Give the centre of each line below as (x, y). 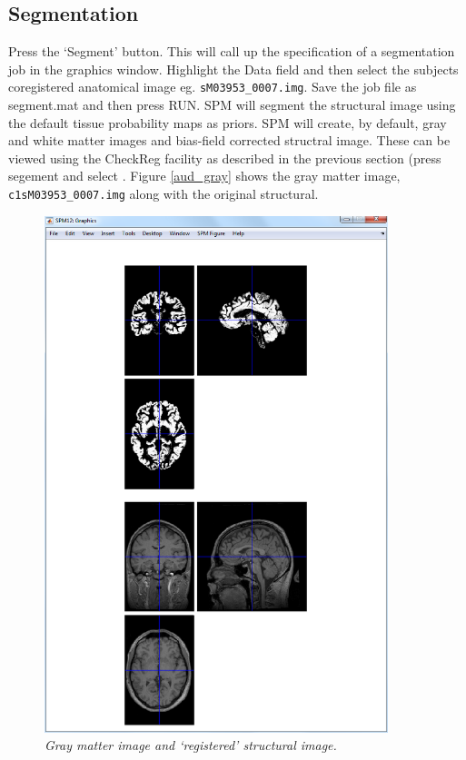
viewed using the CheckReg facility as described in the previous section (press (225, 158)
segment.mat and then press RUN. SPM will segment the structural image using (232, 105)
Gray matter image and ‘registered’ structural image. (191, 745)
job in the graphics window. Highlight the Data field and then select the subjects (233, 69)
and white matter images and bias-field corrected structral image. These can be (229, 140)
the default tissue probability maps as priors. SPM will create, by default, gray (228, 122)
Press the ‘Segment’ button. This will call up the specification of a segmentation (232, 51)
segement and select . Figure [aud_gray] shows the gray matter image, (204, 176)
